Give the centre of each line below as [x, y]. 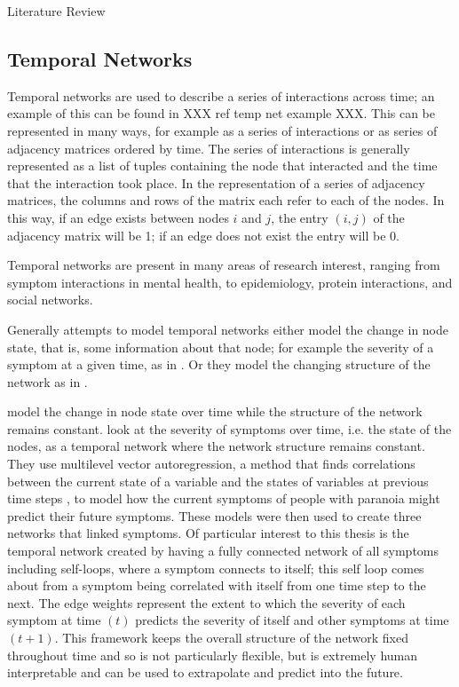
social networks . [50, 300]
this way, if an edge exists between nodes [118, 217]
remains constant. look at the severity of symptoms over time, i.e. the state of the [229, 428]
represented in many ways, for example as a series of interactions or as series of [222, 130]
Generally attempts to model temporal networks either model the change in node [228, 329]
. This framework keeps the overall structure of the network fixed [231, 638]
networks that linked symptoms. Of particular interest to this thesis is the [208, 533]
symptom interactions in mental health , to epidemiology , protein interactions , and [230, 282]
